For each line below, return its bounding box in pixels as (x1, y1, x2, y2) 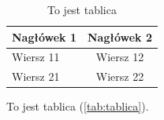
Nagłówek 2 (87, 28, 152, 45)
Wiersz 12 (95, 49, 144, 65)
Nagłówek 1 (12, 28, 76, 45)
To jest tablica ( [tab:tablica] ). (6, 98, 149, 115)
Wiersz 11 (12, 49, 60, 65)
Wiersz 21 (12, 68, 60, 85)
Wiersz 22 (95, 68, 144, 85)
